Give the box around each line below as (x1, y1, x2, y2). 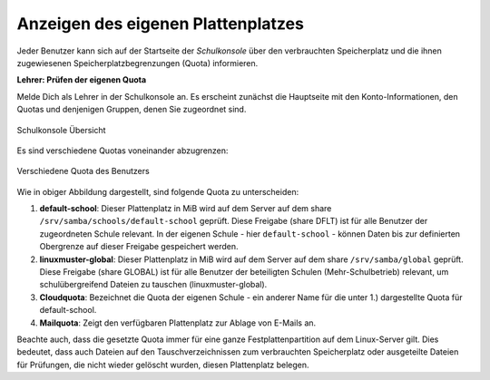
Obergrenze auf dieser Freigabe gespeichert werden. (39, 241, 240, 252)
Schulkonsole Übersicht (16, 124, 106, 135)
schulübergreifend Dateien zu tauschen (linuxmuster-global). (39, 279, 268, 290)
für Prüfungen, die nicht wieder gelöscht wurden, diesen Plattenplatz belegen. (16, 359, 309, 370)
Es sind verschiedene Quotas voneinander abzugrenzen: (16, 145, 229, 156)
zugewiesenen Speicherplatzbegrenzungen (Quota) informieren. (16, 57, 259, 68)
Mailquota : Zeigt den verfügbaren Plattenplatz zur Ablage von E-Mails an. (39, 317, 317, 328)
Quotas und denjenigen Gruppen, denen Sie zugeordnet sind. (16, 104, 247, 115)
